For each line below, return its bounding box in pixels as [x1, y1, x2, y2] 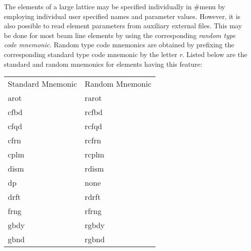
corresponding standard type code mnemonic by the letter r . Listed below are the [4, 49, 248, 59]
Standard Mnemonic [8, 78, 77, 90]
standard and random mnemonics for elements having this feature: [4, 58, 202, 69]
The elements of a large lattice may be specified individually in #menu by [4, 1, 226, 11]
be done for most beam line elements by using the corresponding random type [4, 30, 236, 40]
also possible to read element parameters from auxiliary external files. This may [4, 20, 242, 31]
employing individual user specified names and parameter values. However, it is [4, 11, 241, 21]
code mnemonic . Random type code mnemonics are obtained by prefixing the [4, 39, 234, 50]
